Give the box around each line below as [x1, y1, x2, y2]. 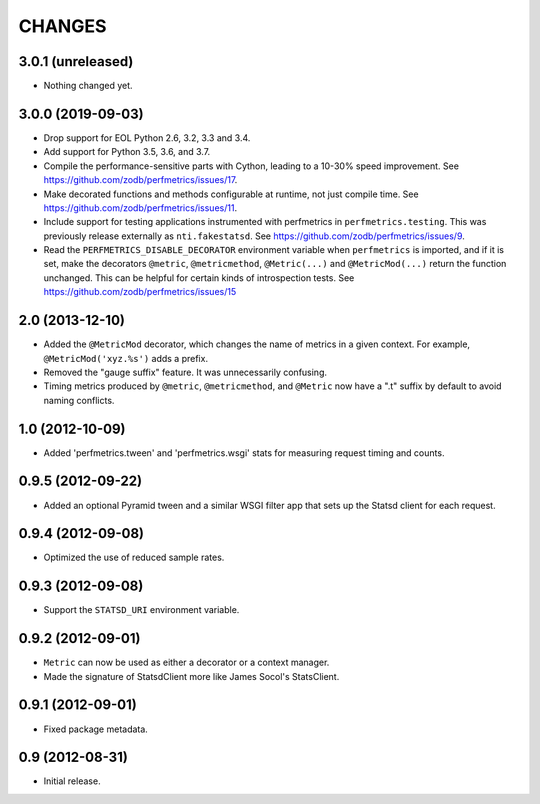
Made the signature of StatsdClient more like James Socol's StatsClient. [43, 670, 340, 682]
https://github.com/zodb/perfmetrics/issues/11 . [43, 201, 238, 214]
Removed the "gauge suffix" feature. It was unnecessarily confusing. [43, 366, 328, 378]
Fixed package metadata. [43, 723, 149, 735]
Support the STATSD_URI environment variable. [43, 604, 240, 616]
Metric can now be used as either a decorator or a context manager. [43, 656, 330, 669]
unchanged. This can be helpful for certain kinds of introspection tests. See [43, 271, 355, 284]
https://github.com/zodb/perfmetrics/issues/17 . [43, 174, 238, 186]
